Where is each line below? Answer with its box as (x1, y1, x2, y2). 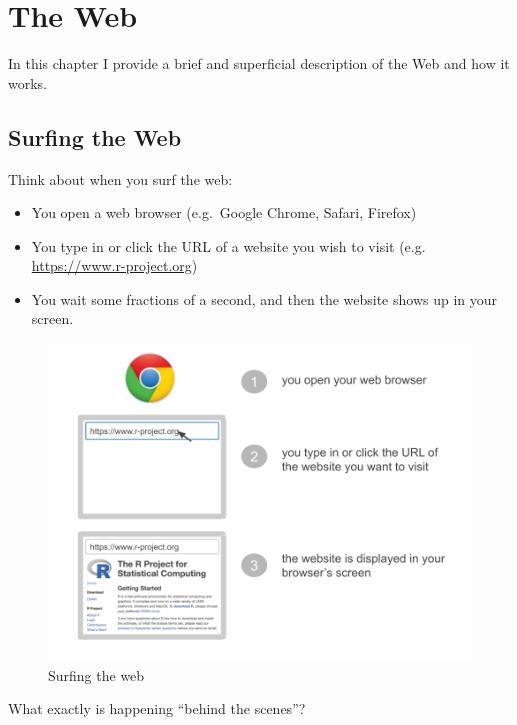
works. (8, 72, 48, 93)
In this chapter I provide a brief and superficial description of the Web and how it (8, 53, 510, 74)
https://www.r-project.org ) (31, 255, 198, 276)
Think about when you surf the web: (8, 168, 233, 189)
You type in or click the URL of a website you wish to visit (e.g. (31, 235, 426, 256)
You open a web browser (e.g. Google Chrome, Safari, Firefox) (31, 202, 417, 223)
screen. (31, 308, 74, 329)
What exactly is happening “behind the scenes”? (8, 698, 306, 719)
